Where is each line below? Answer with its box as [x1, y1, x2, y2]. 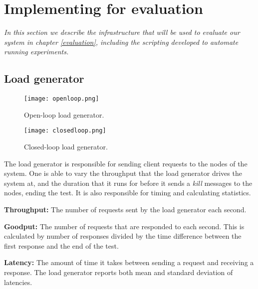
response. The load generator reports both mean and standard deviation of [4, 267, 233, 277]
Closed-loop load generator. [24, 142, 108, 152]
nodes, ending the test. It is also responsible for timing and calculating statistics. [4, 187, 251, 198]
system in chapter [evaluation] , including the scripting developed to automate [4, 36, 239, 47]
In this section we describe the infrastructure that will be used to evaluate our [4, 27, 240, 37]
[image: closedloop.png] [24, 127, 106, 135]
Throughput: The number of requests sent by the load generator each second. [4, 204, 247, 214]
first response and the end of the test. [4, 240, 119, 251]
